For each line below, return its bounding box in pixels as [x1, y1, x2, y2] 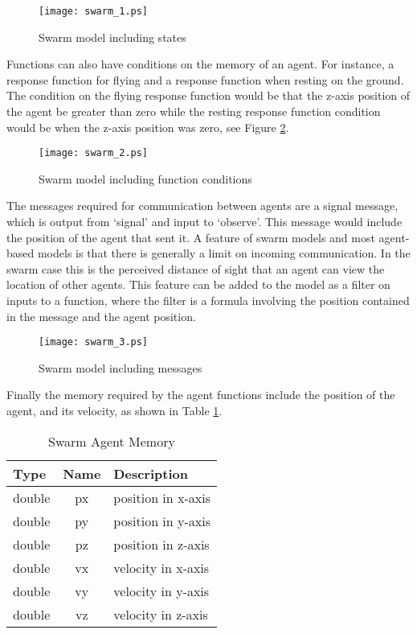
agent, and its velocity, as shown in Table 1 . [6, 402, 223, 419]
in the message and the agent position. [6, 307, 196, 324]
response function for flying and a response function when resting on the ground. [6, 71, 404, 88]
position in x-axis [113, 488, 211, 507]
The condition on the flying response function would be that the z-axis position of [6, 87, 411, 104]
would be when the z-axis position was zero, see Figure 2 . [6, 118, 289, 135]
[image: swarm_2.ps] [39, 147, 149, 159]
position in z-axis [113, 534, 210, 554]
